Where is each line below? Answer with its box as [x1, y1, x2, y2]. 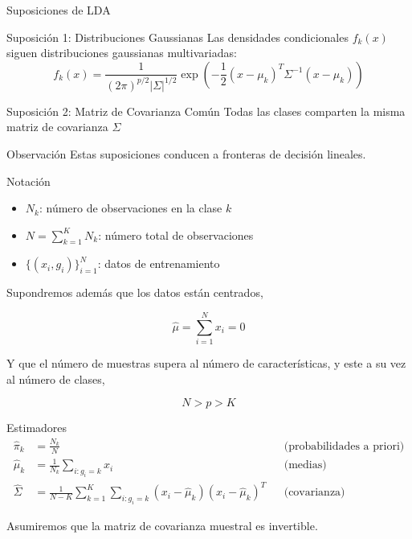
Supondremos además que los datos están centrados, [6, 284, 263, 301]
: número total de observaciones [98, 226, 254, 243]
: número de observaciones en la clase [39, 200, 222, 216]
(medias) [284, 459, 327, 471]
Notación [6, 172, 51, 189]
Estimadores [6, 419, 67, 436]
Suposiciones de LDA [6, 2, 111, 18]
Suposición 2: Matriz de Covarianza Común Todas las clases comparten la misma [6, 102, 406, 119]
